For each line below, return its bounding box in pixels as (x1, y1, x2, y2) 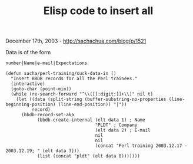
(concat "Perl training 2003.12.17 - (95, 143, 188, 149)
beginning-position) (5, 101, 56, 107)
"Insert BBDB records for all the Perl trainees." (11, 76, 138, 82)
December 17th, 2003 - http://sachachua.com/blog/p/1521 (5, 37, 147, 45)
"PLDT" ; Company (95, 122, 138, 128)
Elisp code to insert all (43, 4, 154, 18)
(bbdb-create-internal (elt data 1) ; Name (36, 117, 145, 123)
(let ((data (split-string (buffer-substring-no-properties (16, 96, 167, 103)
